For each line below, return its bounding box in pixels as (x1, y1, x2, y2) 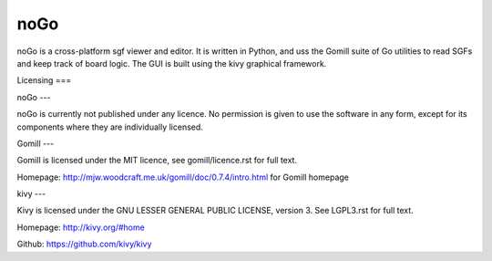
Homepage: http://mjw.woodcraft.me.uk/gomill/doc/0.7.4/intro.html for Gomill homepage (16, 172, 350, 183)
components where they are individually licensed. (16, 121, 204, 132)
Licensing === (16, 75, 72, 86)
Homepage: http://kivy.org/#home (16, 222, 145, 233)
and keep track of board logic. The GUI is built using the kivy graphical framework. (16, 57, 327, 68)
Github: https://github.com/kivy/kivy (16, 238, 152, 250)
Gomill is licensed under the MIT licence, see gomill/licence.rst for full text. (16, 155, 298, 166)
